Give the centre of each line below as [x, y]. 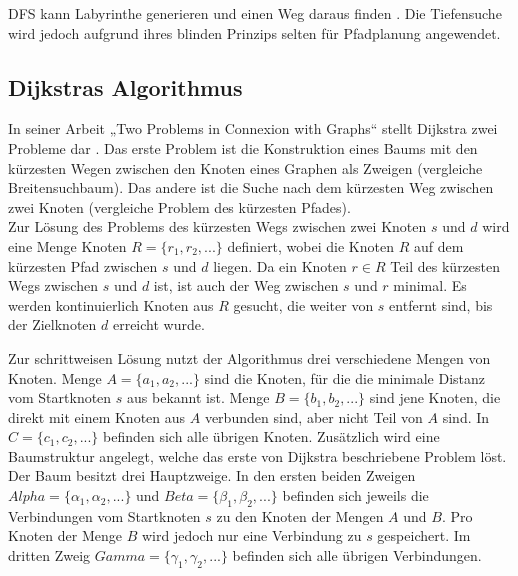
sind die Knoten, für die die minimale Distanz [345, 377]
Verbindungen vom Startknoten [104, 515]
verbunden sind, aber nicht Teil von [313, 416]
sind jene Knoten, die [435, 397]
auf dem [438, 245]
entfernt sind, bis [441, 304]
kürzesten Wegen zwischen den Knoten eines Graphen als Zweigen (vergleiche [245, 167]
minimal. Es [430, 285]
